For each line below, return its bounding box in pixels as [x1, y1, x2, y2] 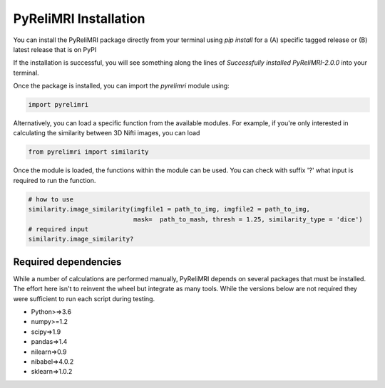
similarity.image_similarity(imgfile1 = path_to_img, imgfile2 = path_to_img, [28, 205, 310, 214]
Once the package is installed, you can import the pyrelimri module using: [13, 82, 230, 90]
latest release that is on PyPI [13, 45, 97, 53]
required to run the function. [13, 176, 96, 184]
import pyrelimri [28, 100, 89, 109]
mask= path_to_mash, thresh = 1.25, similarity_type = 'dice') [133, 215, 363, 224]
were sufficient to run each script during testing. [13, 294, 155, 303]
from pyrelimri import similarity [28, 148, 149, 156]
